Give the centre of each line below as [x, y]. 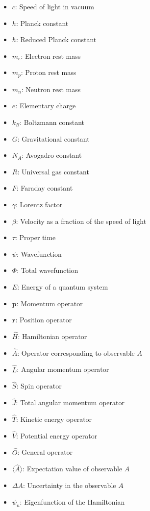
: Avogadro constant [52, 155]
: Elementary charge [46, 106]
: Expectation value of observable [73, 469]
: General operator [45, 452]
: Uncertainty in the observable [69, 485]
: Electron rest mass [51, 56]
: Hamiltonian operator [52, 336]
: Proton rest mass [49, 72]
